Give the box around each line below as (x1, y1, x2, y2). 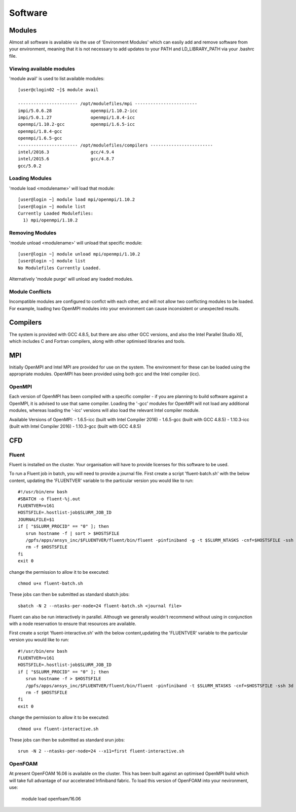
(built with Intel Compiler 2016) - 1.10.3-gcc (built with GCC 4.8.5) (9, 423, 142, 429)
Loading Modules (9, 175, 52, 182)
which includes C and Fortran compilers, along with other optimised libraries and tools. (9, 338, 185, 344)
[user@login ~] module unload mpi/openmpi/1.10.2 (18, 251, 141, 257)
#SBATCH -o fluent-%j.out (18, 496, 81, 502)
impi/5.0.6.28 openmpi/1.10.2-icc (18, 108, 138, 113)
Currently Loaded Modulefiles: (18, 210, 94, 216)
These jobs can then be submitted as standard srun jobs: (9, 737, 125, 742)
